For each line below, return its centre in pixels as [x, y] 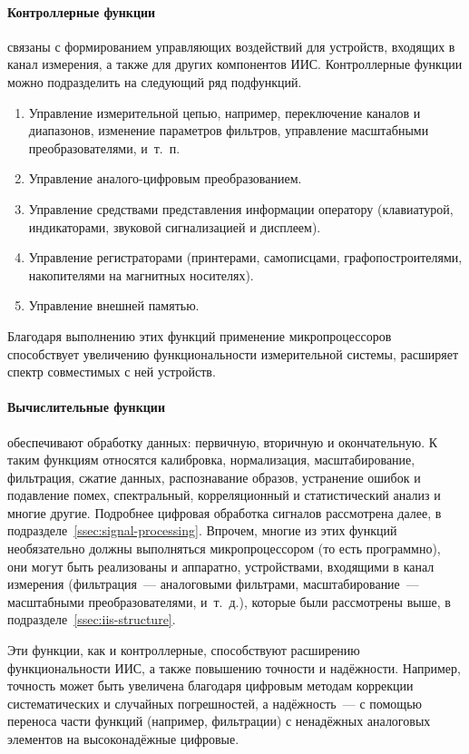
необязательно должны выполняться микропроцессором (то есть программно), [224, 548]
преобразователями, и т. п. [104, 147]
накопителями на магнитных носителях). [141, 274]
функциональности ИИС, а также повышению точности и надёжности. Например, [234, 667]
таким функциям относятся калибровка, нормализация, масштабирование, [211, 460]
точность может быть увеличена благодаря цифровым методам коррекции [210, 685]
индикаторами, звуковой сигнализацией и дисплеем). [175, 226]
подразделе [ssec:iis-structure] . [92, 619]
